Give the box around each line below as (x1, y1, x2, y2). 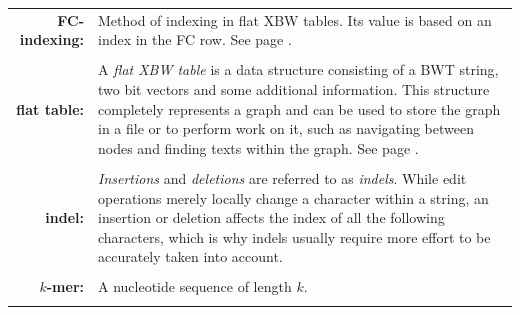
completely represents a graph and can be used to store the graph (98, 98, 501, 119)
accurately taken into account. (98, 246, 283, 267)
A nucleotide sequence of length (98, 276, 292, 297)
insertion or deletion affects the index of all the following (98, 207, 445, 228)
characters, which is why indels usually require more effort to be (98, 226, 491, 247)
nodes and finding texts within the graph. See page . (98, 137, 419, 158)
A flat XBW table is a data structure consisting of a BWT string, (98, 59, 499, 80)
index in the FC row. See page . (98, 29, 292, 50)
